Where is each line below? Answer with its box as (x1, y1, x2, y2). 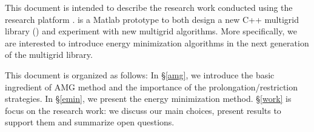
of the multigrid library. (5, 48, 93, 61)
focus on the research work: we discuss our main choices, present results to (5, 104, 281, 116)
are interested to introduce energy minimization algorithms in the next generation (5, 36, 309, 49)
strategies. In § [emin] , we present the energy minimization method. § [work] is (5, 92, 292, 105)
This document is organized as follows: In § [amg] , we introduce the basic (5, 68, 275, 81)
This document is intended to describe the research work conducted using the (5, 1, 293, 13)
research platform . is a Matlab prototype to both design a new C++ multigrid (5, 13, 299, 25)
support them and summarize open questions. (5, 116, 175, 128)
